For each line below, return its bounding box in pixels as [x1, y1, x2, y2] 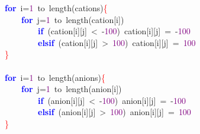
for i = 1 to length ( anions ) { [5, 71, 105, 83]
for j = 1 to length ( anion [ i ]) [21, 83, 122, 95]
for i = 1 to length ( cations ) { [5, 2, 108, 14]
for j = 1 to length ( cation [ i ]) [21, 13, 124, 25]
